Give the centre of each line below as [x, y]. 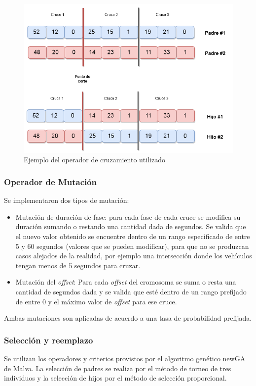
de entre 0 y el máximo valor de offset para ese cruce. [96, 301]
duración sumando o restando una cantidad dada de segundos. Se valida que [131, 226]
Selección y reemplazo [49, 340]
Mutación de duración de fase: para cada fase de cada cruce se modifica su [128, 217]
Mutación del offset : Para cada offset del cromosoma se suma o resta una [126, 282]
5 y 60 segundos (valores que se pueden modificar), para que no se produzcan [132, 246]
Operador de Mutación [51, 182]
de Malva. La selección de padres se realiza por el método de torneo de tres [118, 368]
